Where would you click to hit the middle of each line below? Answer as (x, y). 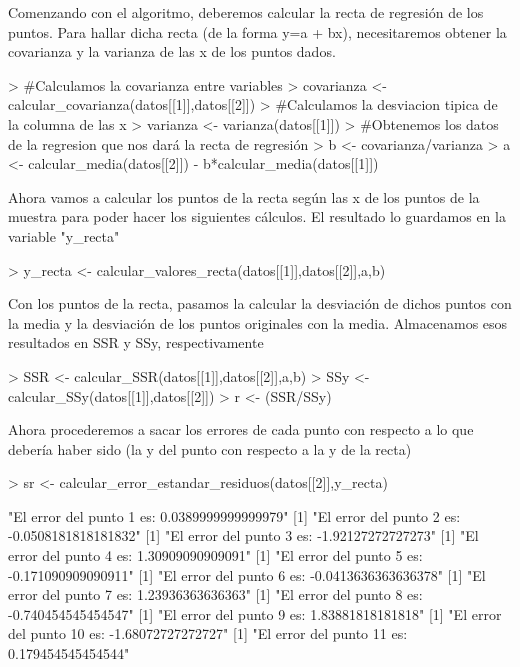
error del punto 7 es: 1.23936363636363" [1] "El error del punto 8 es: (215, 594)
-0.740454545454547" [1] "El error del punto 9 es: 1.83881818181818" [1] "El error (255, 613)
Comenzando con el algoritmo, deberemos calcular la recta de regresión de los (246, 12)
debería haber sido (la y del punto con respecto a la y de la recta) (210, 448)
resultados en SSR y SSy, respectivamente (136, 342)
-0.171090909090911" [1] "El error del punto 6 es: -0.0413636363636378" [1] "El (247, 574)
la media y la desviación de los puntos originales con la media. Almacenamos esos (258, 322)
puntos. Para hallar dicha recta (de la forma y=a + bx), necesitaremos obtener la (257, 31)
